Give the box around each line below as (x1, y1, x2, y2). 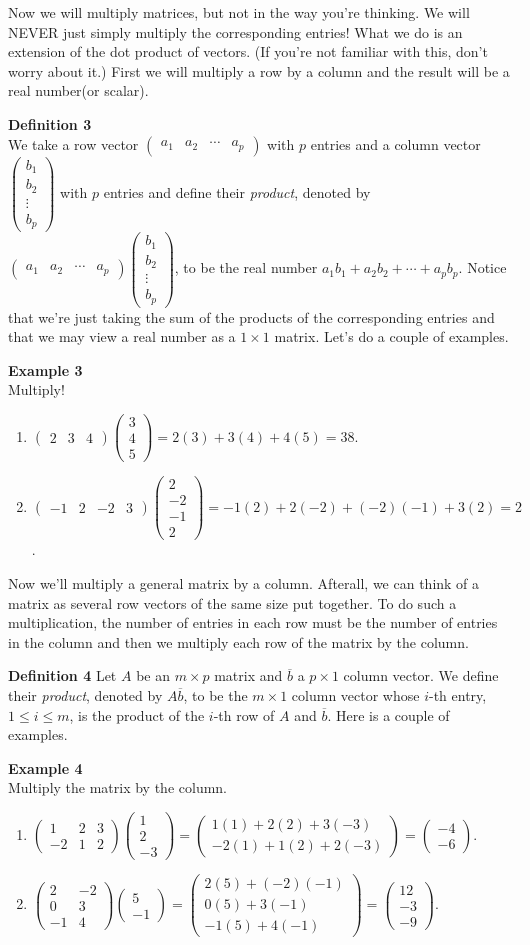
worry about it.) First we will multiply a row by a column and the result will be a (8, 60, 510, 81)
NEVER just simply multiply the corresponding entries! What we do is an (8, 21, 463, 42)
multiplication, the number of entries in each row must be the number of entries (8, 612, 498, 633)
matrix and (214, 665, 283, 686)
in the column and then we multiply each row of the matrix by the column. (8, 631, 469, 652)
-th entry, (429, 684, 487, 705)
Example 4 (8, 757, 83, 778)
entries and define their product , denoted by (103, 181, 371, 202)
